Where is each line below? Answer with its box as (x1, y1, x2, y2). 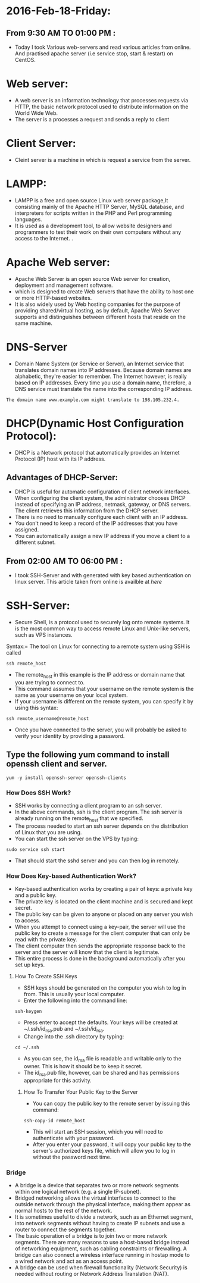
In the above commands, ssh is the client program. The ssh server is (14, 808, 183, 816)
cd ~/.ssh (14, 1044, 40, 1050)
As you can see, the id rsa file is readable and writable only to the (23, 1054, 182, 1063)
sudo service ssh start (6, 846, 65, 852)
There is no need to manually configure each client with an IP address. (14, 514, 188, 521)
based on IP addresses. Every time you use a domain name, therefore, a (14, 379, 192, 386)
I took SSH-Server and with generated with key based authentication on (14, 572, 192, 579)
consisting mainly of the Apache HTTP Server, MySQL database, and (14, 203, 185, 210)
